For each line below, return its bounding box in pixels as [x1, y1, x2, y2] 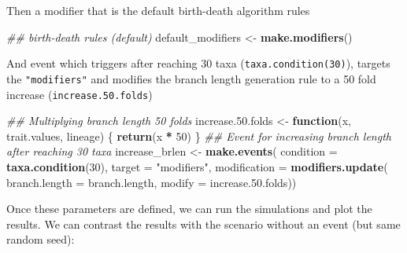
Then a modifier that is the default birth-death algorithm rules [6, 2, 310, 18]
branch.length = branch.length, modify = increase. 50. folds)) [6, 174, 297, 190]
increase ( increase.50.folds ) [6, 86, 153, 102]
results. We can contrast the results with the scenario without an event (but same [6, 215, 401, 232]
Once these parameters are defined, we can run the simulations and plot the [6, 200, 372, 217]
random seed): [6, 231, 75, 247]
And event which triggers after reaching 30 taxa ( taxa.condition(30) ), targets [6, 55, 390, 71]
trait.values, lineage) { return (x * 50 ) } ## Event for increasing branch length [6, 127, 391, 144]
